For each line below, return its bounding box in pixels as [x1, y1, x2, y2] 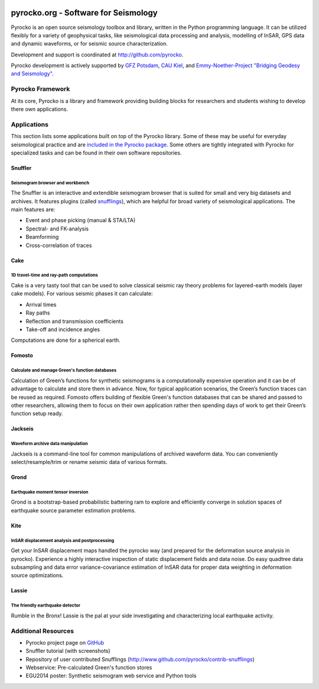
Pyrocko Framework [11, 85, 70, 93]
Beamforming [25, 233, 59, 241]
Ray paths [25, 309, 50, 316]
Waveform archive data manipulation [11, 441, 88, 447]
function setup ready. [11, 410, 63, 417]
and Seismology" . [11, 70, 54, 77]
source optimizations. [11, 572, 64, 579]
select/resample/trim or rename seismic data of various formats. [11, 459, 168, 466]
